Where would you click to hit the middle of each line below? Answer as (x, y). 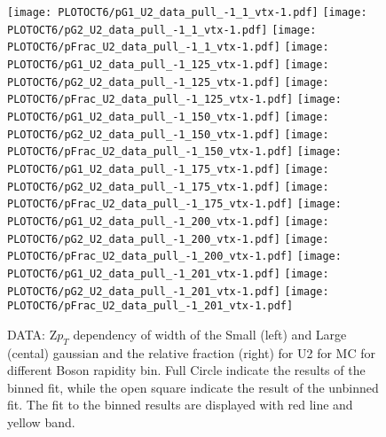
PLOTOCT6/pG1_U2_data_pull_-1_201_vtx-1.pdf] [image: (168, 273)
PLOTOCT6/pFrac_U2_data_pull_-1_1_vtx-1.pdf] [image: (168, 47)
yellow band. (41, 421)
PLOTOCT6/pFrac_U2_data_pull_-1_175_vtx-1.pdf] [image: (174, 204)
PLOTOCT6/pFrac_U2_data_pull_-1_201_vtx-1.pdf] (150, 306)
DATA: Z (32, 334)
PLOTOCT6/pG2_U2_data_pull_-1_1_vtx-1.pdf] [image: (162, 30)
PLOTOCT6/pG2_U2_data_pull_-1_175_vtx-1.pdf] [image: (168, 187)
